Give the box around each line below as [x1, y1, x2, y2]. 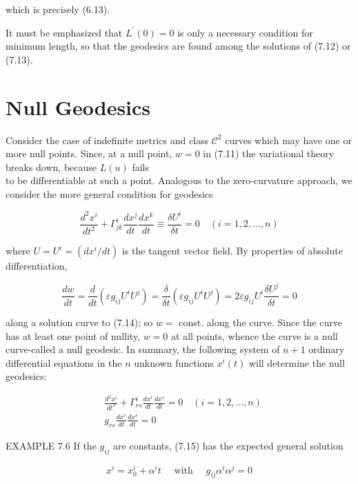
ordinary [308, 342, 345, 356]
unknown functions [134, 355, 214, 370]
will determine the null [248, 355, 345, 370]
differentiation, [6, 259, 68, 273]
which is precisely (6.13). [6, 2, 110, 16]
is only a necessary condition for [177, 25, 313, 39]
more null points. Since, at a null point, [6, 146, 172, 161]
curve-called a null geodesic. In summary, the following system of [6, 342, 280, 356]
